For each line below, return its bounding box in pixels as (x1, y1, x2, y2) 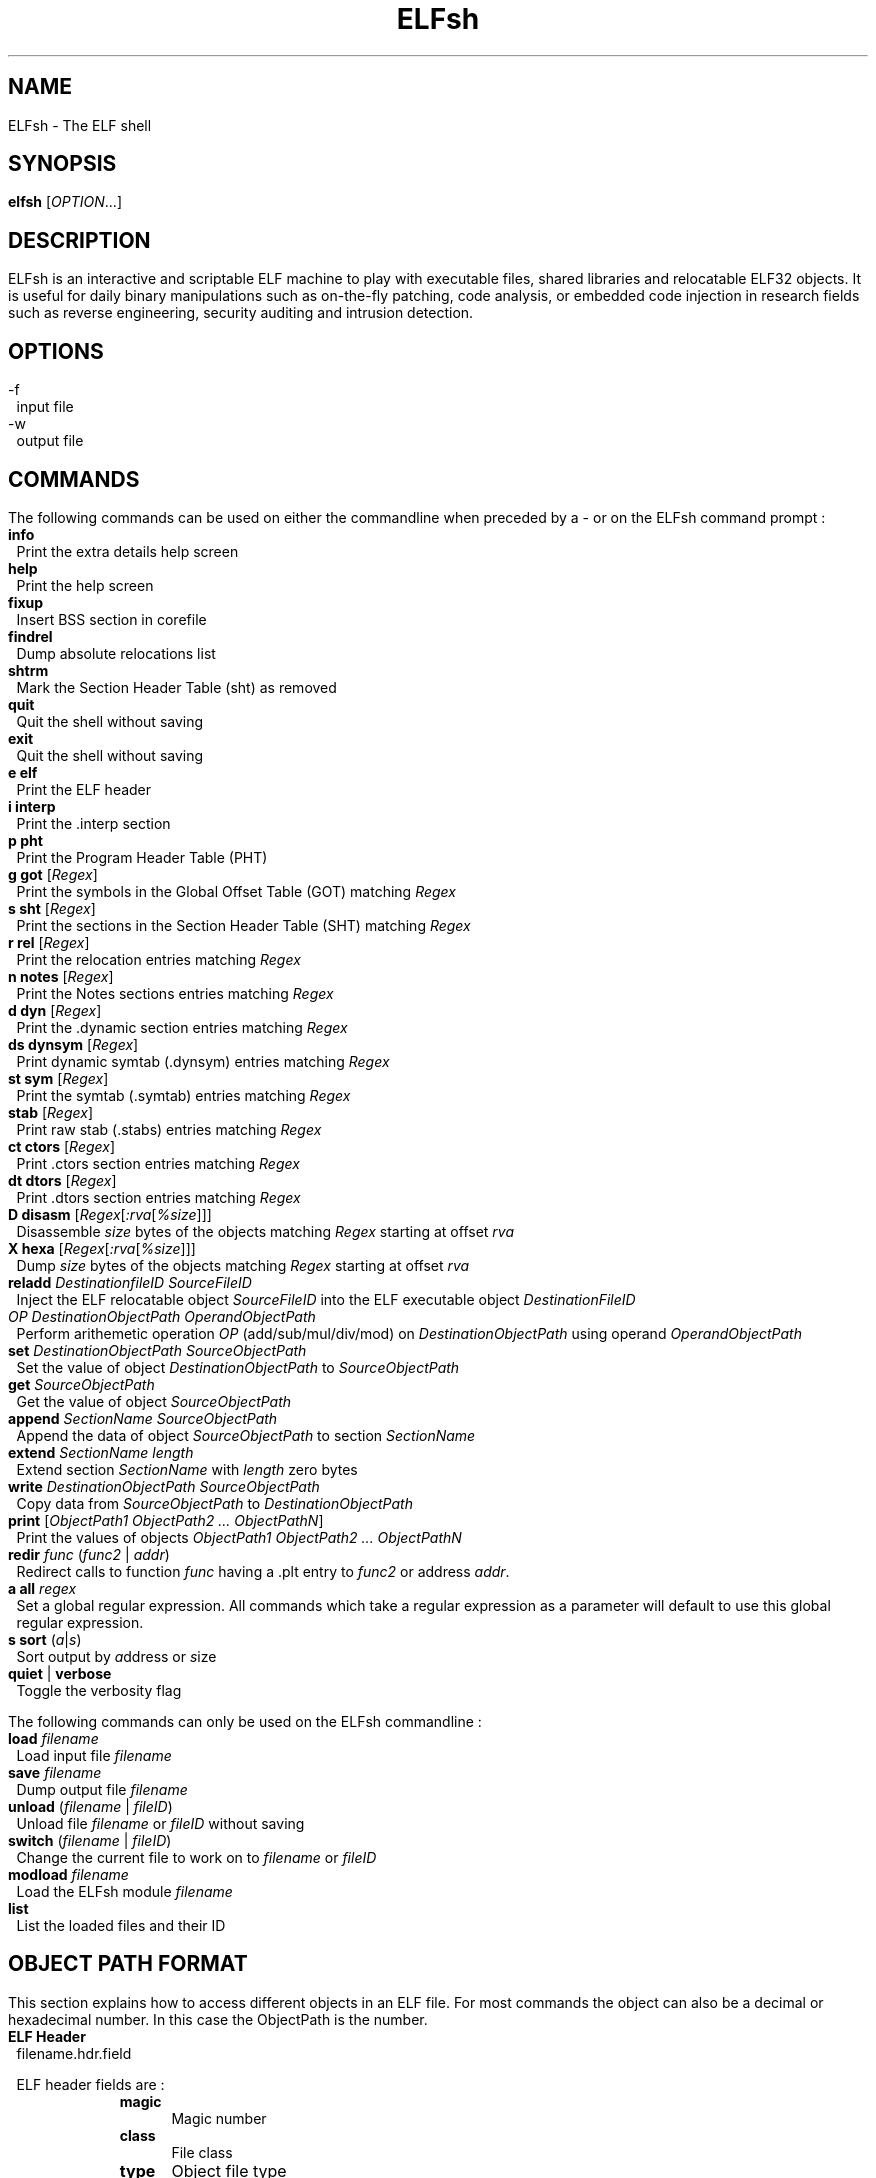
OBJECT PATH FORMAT (8, 1951, 248, 1977)
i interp (8, 797, 56, 815)
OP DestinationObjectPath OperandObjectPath (8, 1307, 316, 1325)
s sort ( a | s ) (8, 1630, 82, 1648)
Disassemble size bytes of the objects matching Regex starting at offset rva (16, 1222, 514, 1240)
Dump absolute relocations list (16, 644, 216, 662)
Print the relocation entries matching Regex (16, 950, 301, 968)
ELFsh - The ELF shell (8, 116, 152, 134)
